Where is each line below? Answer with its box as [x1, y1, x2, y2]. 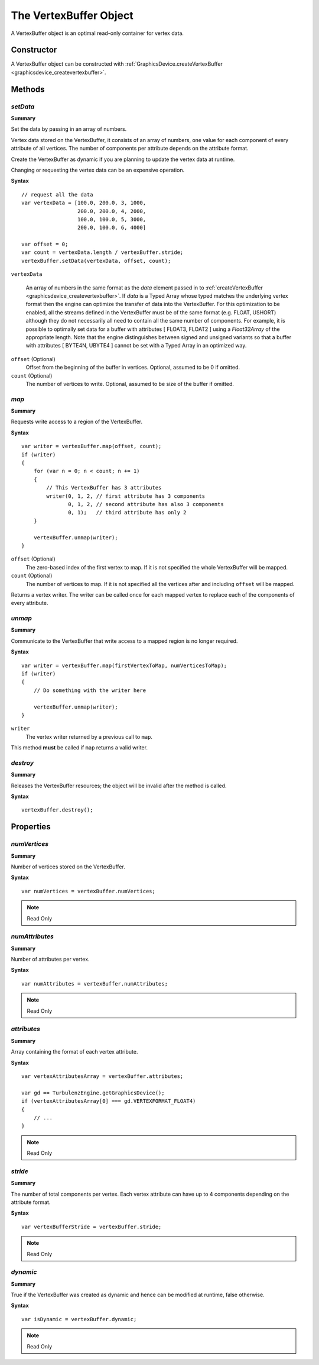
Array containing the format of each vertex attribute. [11, 1048, 138, 1055]
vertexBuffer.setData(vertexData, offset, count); [21, 257, 171, 264]
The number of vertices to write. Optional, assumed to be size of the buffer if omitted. [25, 380, 235, 387]
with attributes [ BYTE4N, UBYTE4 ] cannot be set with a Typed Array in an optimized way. [25, 342, 247, 349]
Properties [11, 822, 51, 832]
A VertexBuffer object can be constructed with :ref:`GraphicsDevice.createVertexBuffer [11, 60, 223, 67]
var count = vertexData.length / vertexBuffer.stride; [21, 249, 184, 256]
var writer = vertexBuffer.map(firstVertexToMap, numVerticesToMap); [21, 662, 227, 669]
